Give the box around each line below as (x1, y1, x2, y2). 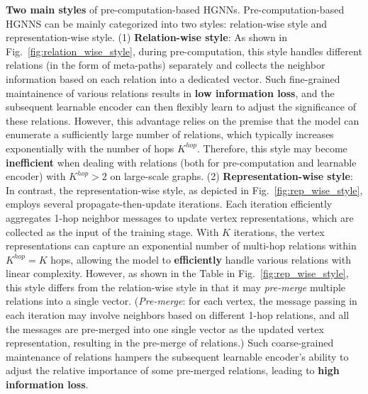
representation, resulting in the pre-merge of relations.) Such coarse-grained (6, 335, 334, 350)
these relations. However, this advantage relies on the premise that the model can (6, 113, 359, 128)
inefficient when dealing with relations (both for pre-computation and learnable (6, 154, 357, 169)
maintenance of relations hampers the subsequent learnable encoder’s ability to (6, 349, 349, 364)
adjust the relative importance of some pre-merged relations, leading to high (6, 363, 340, 378)
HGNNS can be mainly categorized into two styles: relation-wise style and (6, 16, 328, 30)
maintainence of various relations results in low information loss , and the (6, 85, 335, 100)
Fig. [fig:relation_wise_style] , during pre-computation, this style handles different (6, 43, 362, 58)
